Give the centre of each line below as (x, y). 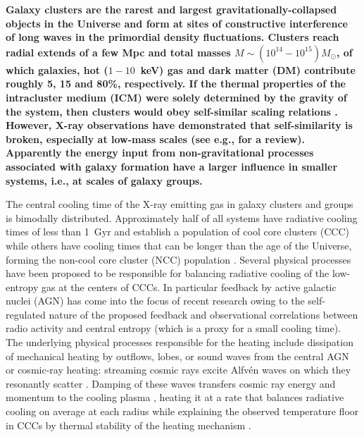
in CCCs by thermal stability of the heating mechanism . (128, 425)
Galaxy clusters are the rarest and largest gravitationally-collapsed (171, 9)
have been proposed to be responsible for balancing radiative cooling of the (168, 273)
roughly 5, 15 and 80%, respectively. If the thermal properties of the (176, 84)
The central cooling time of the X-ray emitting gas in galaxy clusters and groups (180, 204)
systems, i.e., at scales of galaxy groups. (104, 180)
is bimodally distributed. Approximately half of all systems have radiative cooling (182, 217)
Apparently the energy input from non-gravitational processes (160, 153)
